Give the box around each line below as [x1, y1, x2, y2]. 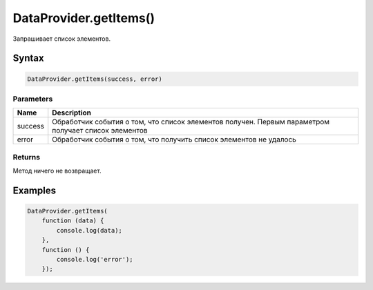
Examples [12, 184, 57, 196]
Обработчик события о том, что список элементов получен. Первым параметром [52, 117, 330, 127]
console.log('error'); [56, 255, 134, 263]
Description [52, 108, 92, 117]
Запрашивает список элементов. [12, 35, 111, 43]
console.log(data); [56, 226, 122, 234]
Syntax [12, 52, 44, 64]
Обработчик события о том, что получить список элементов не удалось [52, 135, 297, 144]
